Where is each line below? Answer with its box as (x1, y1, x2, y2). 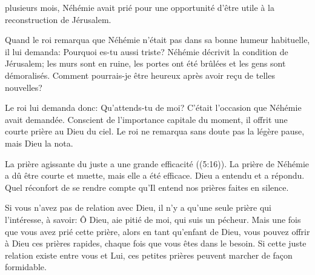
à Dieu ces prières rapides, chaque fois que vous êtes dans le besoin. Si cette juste (5, 237, 307, 250)
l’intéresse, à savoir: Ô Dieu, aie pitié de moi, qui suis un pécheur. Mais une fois (5, 213, 301, 225)
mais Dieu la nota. (5, 136, 73, 149)
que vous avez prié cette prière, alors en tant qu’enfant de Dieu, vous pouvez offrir (5, 225, 310, 237)
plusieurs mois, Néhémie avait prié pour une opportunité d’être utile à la (5, 1, 274, 13)
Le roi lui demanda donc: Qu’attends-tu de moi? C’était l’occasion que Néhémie (5, 101, 302, 114)
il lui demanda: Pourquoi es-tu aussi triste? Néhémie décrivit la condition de (5, 45, 288, 58)
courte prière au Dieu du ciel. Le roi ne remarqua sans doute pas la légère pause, (5, 125, 305, 137)
